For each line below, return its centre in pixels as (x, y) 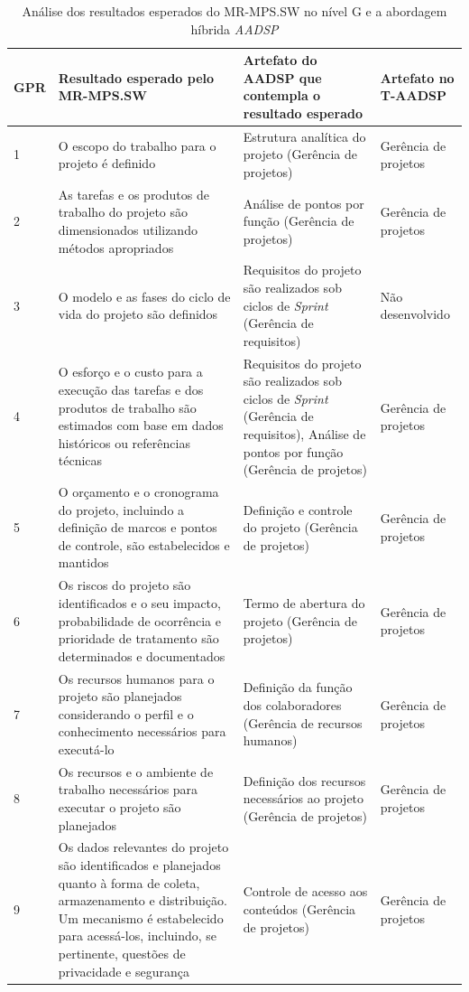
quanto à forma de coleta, (129, 882)
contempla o (282, 95)
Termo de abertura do (304, 602)
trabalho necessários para (128, 789)
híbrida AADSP (234, 28)
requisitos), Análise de (304, 434)
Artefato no (417, 77)
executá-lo (86, 749)
